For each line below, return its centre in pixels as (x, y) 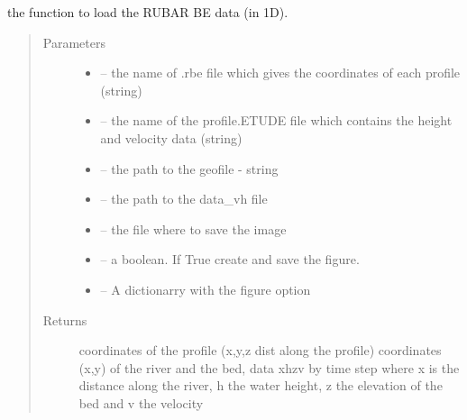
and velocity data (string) (171, 137)
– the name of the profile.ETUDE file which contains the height (276, 120)
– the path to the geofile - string (189, 168)
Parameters (74, 42)
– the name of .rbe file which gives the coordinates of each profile (280, 73)
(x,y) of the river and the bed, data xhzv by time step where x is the (269, 367)
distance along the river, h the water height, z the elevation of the (261, 385)
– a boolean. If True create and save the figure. (230, 259)
